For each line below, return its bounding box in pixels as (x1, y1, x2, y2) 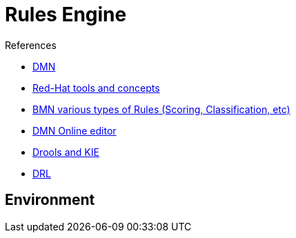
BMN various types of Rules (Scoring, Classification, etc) (32, 103, 290, 115)
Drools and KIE (32, 146, 99, 158)
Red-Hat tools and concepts (32, 81, 160, 94)
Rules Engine (5, 3, 127, 26)
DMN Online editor (32, 124, 117, 137)
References (5, 39, 57, 51)
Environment (5, 191, 95, 209)
